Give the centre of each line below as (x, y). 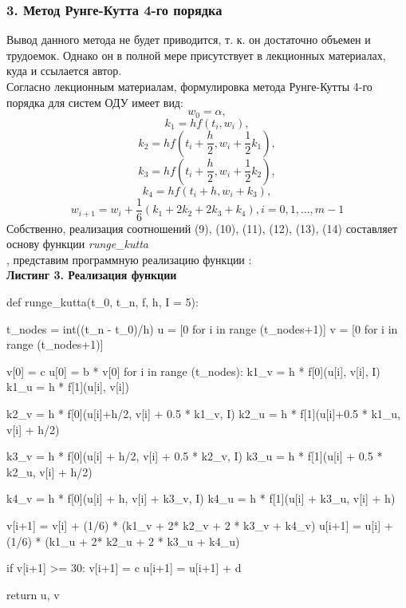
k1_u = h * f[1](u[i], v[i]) (68, 387)
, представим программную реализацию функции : (129, 259)
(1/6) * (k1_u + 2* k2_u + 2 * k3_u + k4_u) (123, 541)
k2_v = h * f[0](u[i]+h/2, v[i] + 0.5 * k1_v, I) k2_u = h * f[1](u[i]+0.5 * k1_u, (203, 414)
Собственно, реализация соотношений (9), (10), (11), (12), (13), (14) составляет (202, 228)
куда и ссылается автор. (64, 71)
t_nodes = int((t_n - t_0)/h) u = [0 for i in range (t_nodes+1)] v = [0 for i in (202, 328)
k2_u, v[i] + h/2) (49, 471)
